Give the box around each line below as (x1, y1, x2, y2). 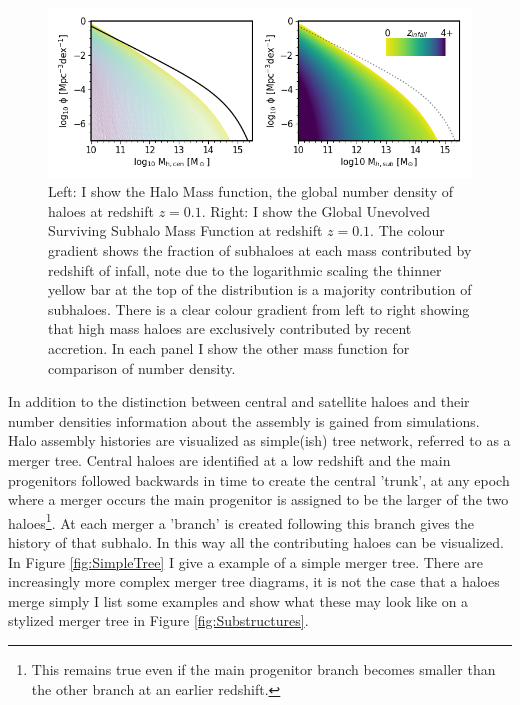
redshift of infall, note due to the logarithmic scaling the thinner (48, 259, 442, 280)
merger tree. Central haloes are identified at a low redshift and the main (8, 449, 451, 470)
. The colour (370, 220, 445, 241)
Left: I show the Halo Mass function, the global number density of (48, 181, 453, 202)
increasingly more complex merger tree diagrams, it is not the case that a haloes (8, 571, 500, 592)
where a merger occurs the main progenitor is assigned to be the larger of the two (8, 489, 509, 510)
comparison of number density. (48, 357, 236, 378)
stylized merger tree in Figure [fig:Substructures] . (8, 610, 309, 631)
